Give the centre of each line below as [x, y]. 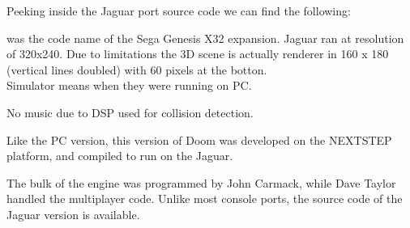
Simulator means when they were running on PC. [129, 85]
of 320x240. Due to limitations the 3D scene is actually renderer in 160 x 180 [198, 54]
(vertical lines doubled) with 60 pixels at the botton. [137, 69]
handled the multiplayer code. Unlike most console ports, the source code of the [205, 198]
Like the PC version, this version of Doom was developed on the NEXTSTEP [199, 139]
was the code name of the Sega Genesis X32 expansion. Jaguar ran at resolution [205, 38]
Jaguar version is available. [73, 214]
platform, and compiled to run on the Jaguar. [120, 156]
